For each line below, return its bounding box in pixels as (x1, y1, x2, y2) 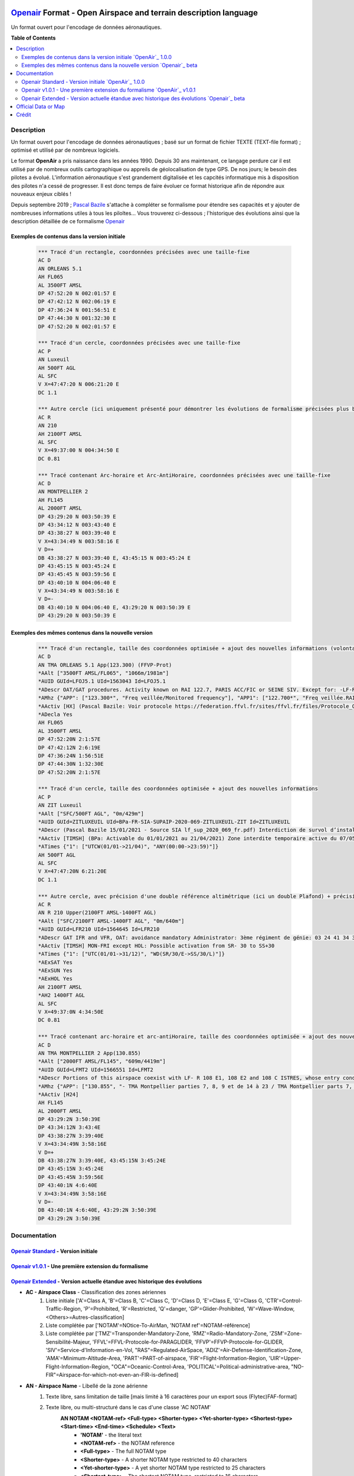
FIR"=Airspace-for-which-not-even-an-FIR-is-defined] (45, 1371, 179, 1379)
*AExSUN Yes (38, 967, 73, 974)
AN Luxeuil (38, 356, 70, 363)
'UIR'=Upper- (268, 1355, 301, 1362)
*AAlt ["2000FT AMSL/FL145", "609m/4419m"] (38, 1058, 166, 1065)
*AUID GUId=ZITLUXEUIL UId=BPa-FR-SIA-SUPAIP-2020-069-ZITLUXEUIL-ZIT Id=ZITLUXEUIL (38, 818, 290, 825)
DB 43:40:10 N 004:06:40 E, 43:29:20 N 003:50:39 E (38, 604, 191, 610)
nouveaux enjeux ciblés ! (11, 190, 72, 197)
